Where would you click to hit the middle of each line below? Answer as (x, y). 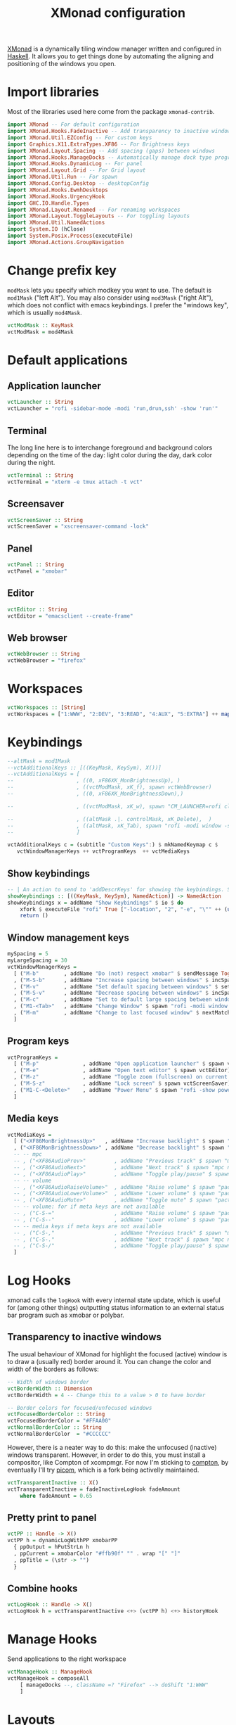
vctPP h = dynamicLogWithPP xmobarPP (63, 1541)
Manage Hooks (52, 1640)
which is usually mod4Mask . (45, 312)
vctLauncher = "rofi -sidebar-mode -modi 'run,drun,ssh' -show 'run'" (113, 409)
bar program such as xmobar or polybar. (66, 1315)
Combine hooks (42, 1588)
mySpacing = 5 (28, 954)
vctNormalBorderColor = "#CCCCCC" (59, 1434)
